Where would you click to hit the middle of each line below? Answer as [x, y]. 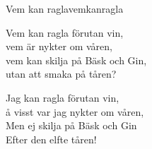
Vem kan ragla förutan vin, [65, 32]
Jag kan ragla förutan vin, [63, 97]
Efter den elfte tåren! [51, 139]
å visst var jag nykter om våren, [75, 111]
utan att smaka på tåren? [61, 74]
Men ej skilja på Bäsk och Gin [71, 125]
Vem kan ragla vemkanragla [65, 8]
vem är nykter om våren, [59, 46]
